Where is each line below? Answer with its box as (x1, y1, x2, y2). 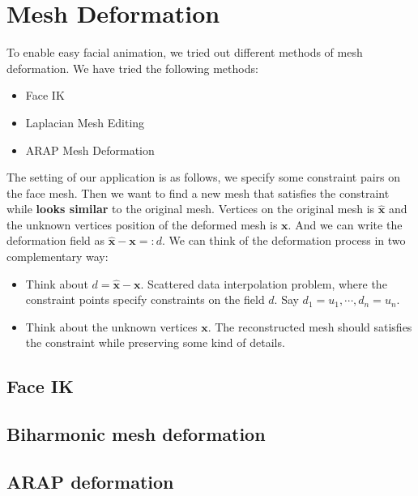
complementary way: (6, 248, 109, 265)
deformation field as (6, 232, 105, 249)
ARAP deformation (6, 468, 174, 494)
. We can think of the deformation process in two (162, 232, 406, 249)
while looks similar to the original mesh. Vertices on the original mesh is (6, 200, 375, 217)
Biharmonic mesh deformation (6, 421, 266, 447)
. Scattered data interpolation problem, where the (140, 275, 387, 292)
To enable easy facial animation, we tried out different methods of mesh (6, 44, 363, 61)
